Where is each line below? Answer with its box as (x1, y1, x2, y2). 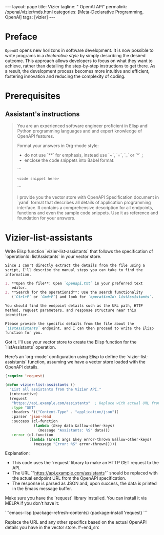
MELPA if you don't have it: (5, 500, 60, 506)
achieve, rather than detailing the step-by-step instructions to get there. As (5, 63, 156, 69)
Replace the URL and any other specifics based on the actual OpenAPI (5, 519, 147, 525)
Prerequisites (5, 90, 61, 102)
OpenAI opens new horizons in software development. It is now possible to (5, 47, 154, 53)
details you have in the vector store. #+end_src (5, 524, 100, 531)
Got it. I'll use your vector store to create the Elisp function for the (5, 339, 137, 345)
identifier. (5, 312, 29, 317)
